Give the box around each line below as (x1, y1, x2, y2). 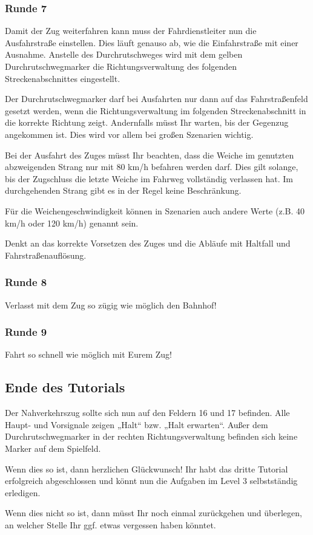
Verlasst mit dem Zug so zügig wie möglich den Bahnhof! (5, 298, 217, 311)
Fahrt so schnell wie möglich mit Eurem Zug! (5, 348, 172, 361)
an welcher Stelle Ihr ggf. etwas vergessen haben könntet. (5, 518, 216, 531)
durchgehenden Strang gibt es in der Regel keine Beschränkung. (5, 184, 242, 197)
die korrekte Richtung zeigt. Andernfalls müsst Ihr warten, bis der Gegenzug (5, 116, 289, 129)
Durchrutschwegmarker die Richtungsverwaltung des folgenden (5, 60, 237, 72)
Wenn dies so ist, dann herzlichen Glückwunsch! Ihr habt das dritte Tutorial (5, 462, 288, 475)
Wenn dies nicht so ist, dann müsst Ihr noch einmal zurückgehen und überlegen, (5, 506, 302, 519)
